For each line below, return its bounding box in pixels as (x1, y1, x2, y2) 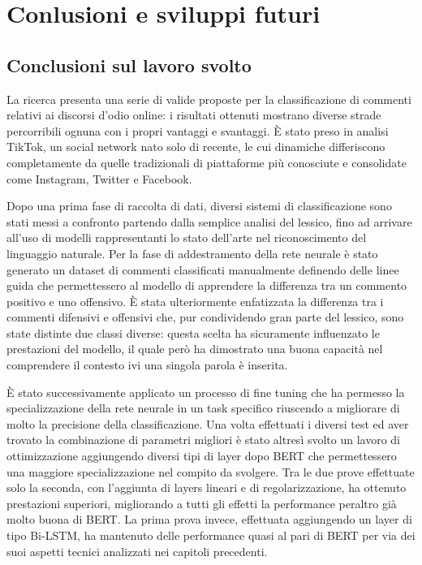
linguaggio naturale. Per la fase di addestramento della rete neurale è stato (6, 244, 378, 261)
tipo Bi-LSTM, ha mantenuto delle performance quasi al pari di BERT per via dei (6, 527, 416, 544)
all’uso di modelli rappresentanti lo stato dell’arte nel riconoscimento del (6, 229, 367, 246)
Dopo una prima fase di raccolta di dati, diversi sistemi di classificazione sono (6, 197, 392, 214)
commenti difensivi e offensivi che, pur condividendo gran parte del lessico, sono (6, 308, 404, 326)
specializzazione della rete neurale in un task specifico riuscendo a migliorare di (6, 399, 400, 416)
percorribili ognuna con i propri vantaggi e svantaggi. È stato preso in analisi (6, 122, 389, 139)
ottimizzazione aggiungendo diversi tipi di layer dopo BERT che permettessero (6, 447, 397, 464)
